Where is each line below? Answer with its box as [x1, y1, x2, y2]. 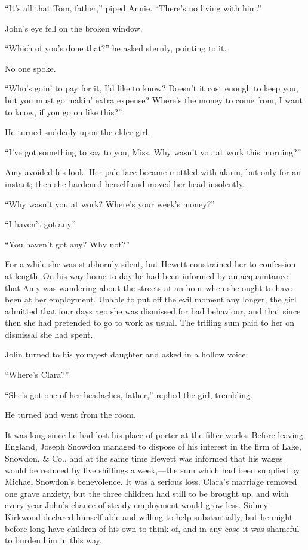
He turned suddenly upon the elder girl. [5, 126, 150, 138]
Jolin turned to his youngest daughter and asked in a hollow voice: [5, 348, 248, 360]
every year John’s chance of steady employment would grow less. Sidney [5, 499, 268, 511]
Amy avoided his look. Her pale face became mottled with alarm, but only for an [5, 166, 301, 178]
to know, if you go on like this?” [5, 105, 122, 118]
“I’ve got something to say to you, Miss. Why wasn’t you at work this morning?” [5, 145, 301, 158]
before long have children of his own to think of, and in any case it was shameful [5, 522, 300, 534]
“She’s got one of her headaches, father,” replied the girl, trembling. [5, 388, 252, 401]
